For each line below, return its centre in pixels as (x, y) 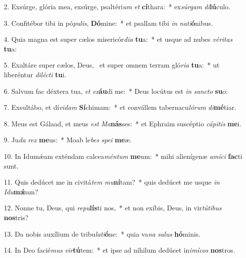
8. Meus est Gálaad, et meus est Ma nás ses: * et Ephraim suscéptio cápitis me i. (123, 123)
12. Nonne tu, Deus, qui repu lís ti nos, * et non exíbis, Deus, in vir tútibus (113, 208)
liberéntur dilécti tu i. (35, 74)
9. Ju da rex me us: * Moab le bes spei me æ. (68, 140)
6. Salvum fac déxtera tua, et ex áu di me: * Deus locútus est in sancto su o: (116, 91)
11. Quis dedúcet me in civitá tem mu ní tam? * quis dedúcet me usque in (112, 182)
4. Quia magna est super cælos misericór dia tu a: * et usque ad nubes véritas (118, 39)
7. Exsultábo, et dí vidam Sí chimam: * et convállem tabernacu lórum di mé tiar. (120, 107)
